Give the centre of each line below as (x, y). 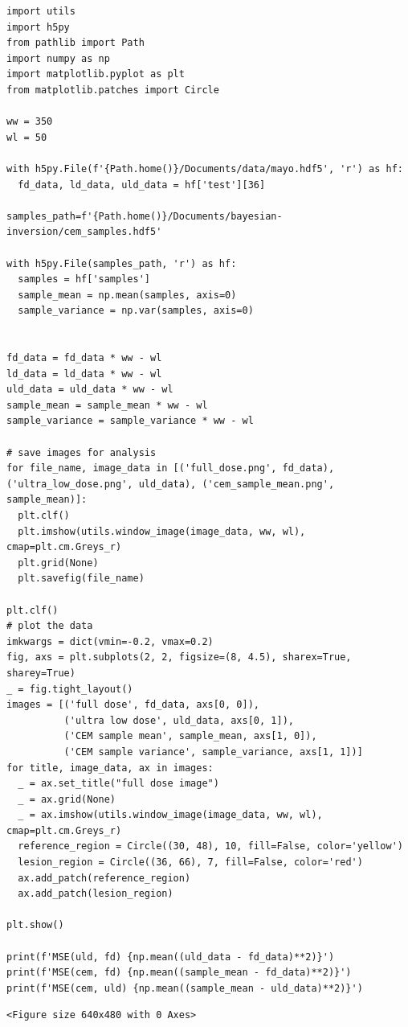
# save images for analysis (82, 452)
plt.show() (35, 925)
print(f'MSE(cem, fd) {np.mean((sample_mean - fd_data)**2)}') (179, 973)
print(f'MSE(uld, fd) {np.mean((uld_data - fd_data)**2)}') (171, 957)
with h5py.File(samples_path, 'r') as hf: (122, 263)
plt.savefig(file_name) (81, 579)
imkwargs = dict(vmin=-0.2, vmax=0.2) (110, 641)
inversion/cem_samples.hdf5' (84, 232)
